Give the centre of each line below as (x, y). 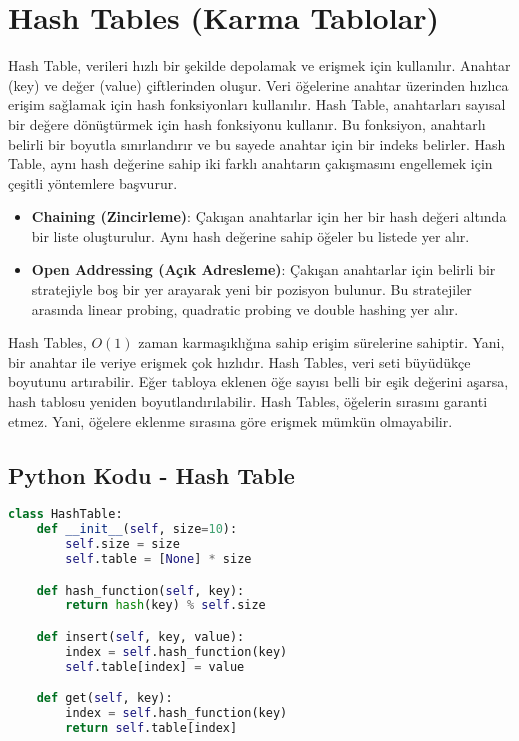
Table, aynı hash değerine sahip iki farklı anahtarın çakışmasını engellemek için (250, 163)
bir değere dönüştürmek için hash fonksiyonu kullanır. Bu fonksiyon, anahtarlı (247, 123)
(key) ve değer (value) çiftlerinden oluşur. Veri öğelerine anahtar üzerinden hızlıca (258, 84)
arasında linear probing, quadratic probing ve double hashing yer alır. (245, 308)
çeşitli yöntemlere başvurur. (93, 182)
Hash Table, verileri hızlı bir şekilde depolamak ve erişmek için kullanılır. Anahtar (259, 65)
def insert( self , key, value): (140, 636)
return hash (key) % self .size (165, 605)
